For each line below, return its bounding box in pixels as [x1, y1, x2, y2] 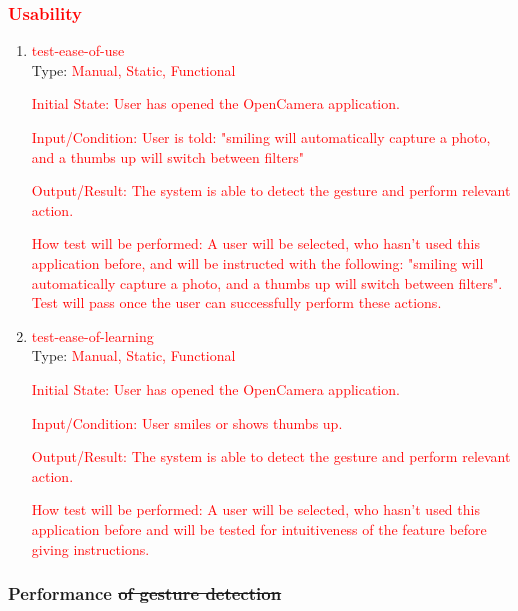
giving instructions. [31, 538, 150, 559]
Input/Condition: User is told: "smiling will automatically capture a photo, [31, 127, 491, 147]
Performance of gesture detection [8, 581, 282, 606]
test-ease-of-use [31, 40, 125, 61]
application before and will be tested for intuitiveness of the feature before [31, 518, 487, 539]
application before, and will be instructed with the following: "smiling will [31, 252, 484, 273]
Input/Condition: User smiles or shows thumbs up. [31, 412, 343, 433]
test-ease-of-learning [31, 325, 154, 346]
